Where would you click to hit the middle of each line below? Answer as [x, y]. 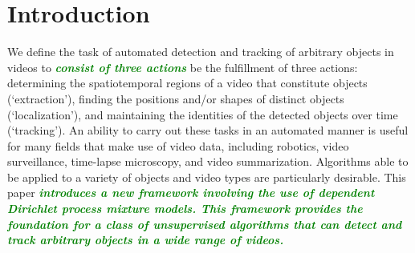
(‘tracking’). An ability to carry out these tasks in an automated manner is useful [208, 130]
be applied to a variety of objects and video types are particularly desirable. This [207, 177]
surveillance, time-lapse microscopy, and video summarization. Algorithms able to [208, 161]
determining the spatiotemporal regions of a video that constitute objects [187, 83]
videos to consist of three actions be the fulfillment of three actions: [183, 67]
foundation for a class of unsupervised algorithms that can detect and [205, 224]
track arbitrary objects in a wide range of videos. [146, 240]
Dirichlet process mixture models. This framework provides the [185, 209]
